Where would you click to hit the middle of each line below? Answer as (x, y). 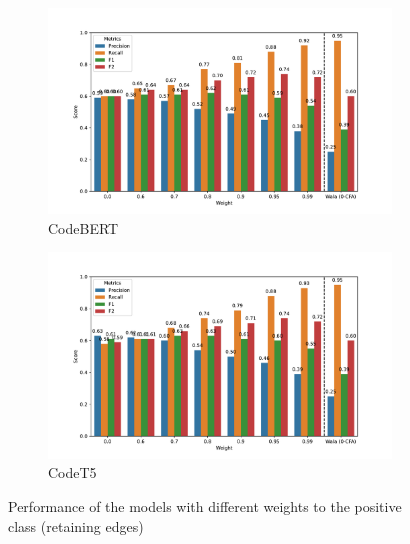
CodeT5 (72, 472)
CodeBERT (83, 227)
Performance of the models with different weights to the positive (205, 505)
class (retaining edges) (76, 525)
